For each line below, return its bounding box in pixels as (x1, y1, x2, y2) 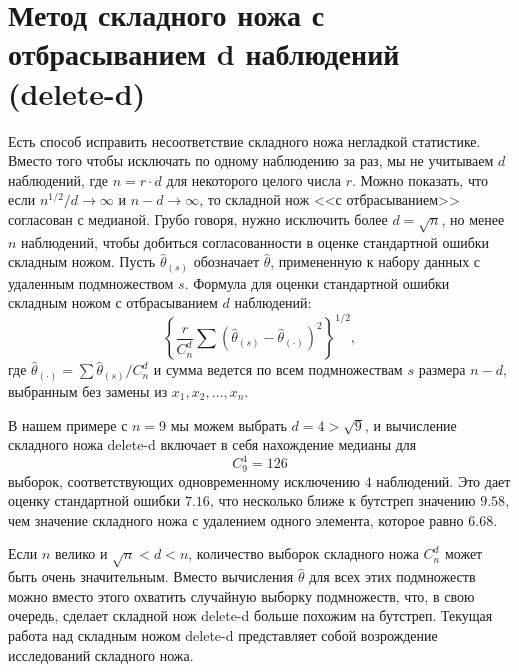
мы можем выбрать (170, 414, 287, 435)
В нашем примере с (8, 414, 128, 435)
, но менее (441, 208, 505, 229)
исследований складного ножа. (8, 644, 194, 665)
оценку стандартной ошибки (8, 490, 181, 511)
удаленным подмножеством (8, 272, 174, 293)
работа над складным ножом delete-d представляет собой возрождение (8, 625, 438, 646)
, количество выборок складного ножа (188, 543, 419, 564)
